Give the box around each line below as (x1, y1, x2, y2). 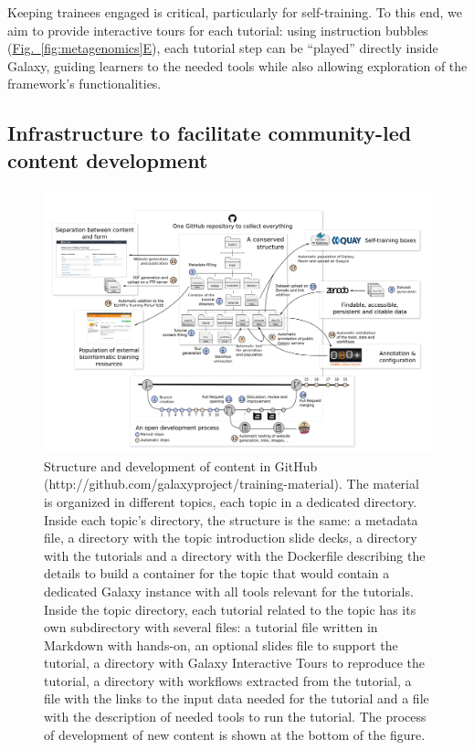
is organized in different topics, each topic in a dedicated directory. (44, 491, 417, 511)
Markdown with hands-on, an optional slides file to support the (44, 635, 398, 654)
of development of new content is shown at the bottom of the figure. (44, 724, 426, 744)
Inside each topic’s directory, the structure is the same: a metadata (44, 510, 418, 529)
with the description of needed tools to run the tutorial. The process (44, 707, 427, 726)
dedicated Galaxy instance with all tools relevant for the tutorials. (44, 581, 414, 600)
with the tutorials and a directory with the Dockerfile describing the (44, 545, 426, 565)
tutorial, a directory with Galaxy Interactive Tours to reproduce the (44, 653, 425, 672)
